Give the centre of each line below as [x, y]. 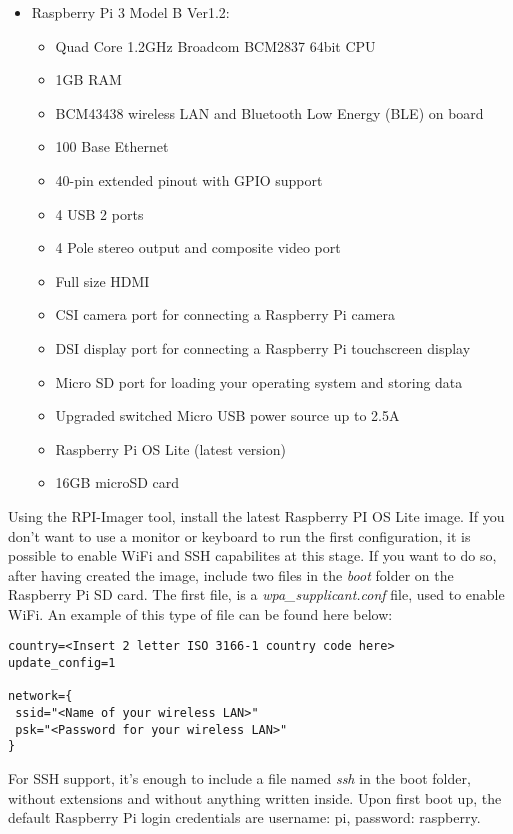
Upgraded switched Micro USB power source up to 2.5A [227, 415]
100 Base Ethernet [112, 146]
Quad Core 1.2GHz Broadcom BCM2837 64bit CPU [215, 45]
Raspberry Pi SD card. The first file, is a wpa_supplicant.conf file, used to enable [256, 594]
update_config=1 [62, 663]
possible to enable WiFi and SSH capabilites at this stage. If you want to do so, [252, 555]
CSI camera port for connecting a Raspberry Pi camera [225, 314]
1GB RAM [88, 79]
